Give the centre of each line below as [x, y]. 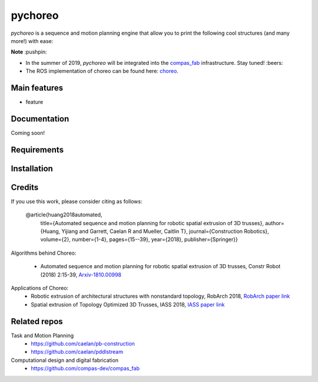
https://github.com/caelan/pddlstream [77, 352]
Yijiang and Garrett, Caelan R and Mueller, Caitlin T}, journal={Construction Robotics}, [165, 231]
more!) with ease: [32, 41]
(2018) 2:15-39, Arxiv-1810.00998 [81, 275]
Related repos [37, 321]
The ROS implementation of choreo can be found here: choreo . [102, 71]
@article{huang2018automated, [64, 215]
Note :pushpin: [29, 52]
